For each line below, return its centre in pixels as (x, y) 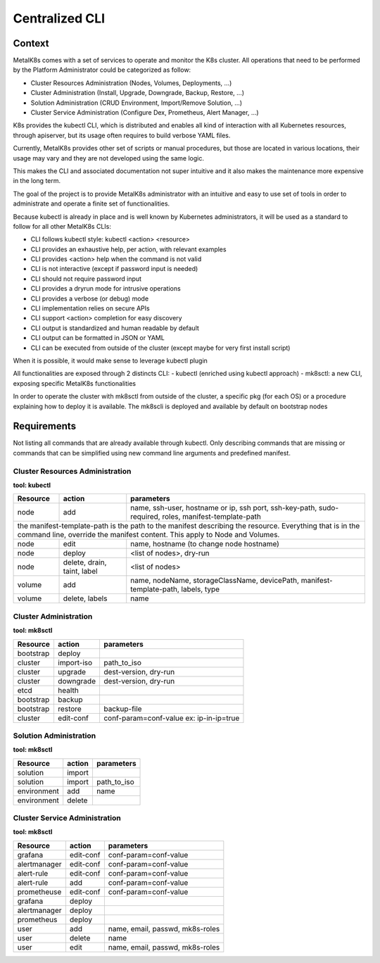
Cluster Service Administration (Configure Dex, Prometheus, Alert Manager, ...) (145, 113)
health (68, 690)
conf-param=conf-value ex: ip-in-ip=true (171, 718)
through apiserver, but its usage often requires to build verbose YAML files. (122, 135)
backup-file (122, 709)
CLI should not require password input (86, 279)
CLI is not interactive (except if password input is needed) (114, 269)
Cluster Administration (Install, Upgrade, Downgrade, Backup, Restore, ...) (138, 93)
